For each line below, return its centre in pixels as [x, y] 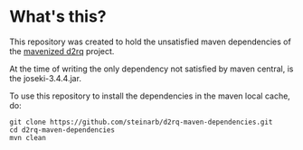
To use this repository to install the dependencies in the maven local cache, [150, 96]
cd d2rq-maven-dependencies [62, 130]
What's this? [58, 17]
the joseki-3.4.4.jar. [45, 78]
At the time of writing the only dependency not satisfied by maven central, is [151, 69]
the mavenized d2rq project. [62, 51]
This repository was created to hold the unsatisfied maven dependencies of [150, 42]
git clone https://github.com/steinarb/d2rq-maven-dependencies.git [141, 122]
